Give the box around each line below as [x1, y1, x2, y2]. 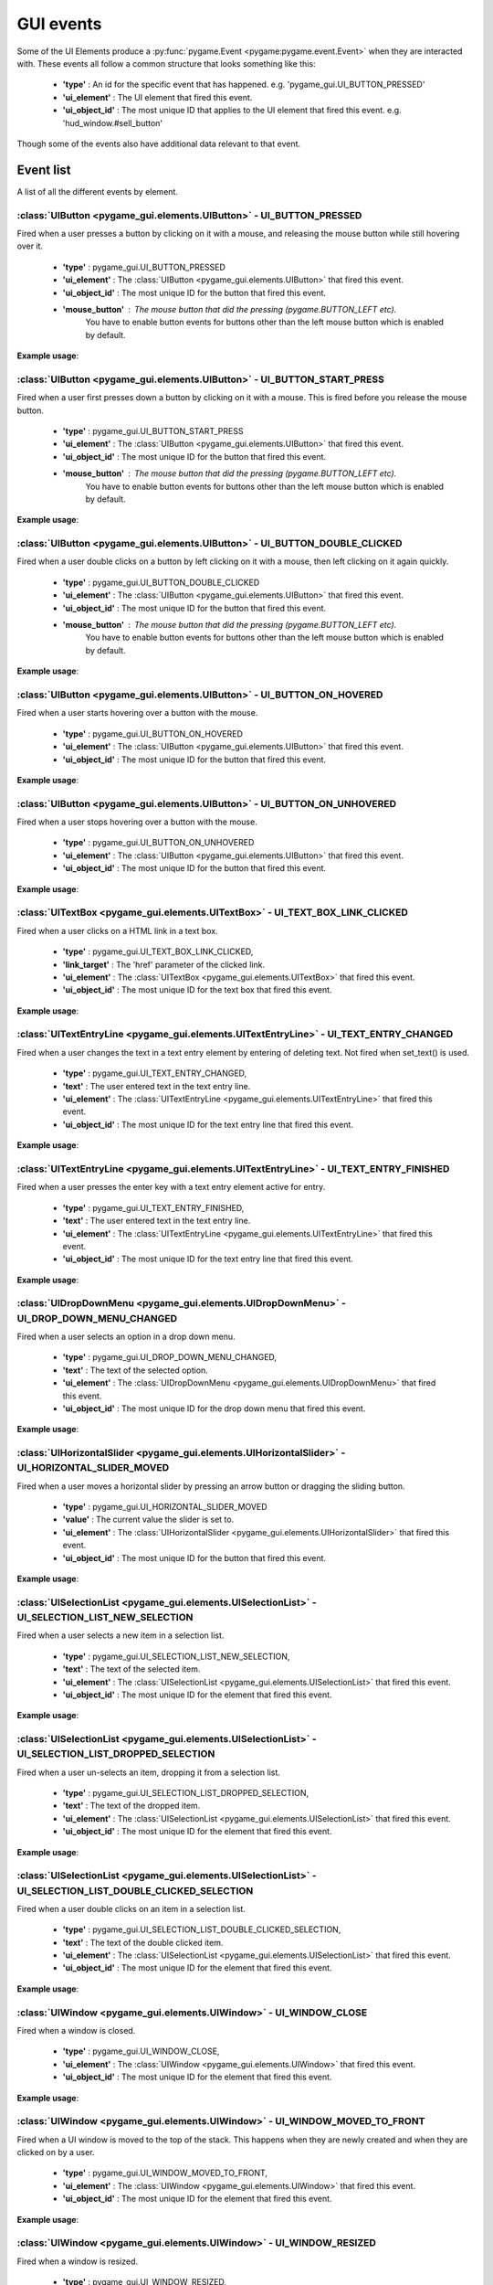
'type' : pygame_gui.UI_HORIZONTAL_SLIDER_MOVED [62, 1502, 268, 1513]
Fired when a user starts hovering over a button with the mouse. [16, 707, 258, 718]
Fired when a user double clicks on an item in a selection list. [16, 1903, 246, 1914]
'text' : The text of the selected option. [62, 1365, 209, 1376]
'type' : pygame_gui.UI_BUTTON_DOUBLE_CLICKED [62, 577, 260, 588]
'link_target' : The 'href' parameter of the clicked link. [62, 959, 265, 970]
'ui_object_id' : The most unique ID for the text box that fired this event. [62, 984, 332, 995]
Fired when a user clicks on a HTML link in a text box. [16, 925, 218, 936]
